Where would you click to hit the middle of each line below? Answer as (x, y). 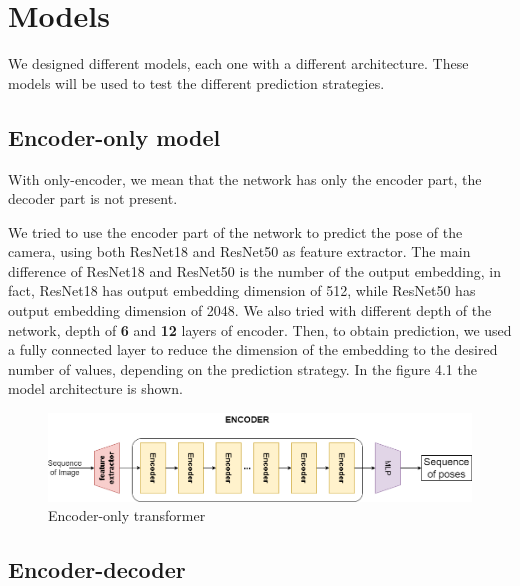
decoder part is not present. (93, 198)
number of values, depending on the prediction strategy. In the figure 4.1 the (242, 368)
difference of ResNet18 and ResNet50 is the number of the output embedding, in (255, 270)
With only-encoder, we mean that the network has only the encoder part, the (245, 178)
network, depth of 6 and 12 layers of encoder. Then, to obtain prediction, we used (260, 329)
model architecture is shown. (95, 388)
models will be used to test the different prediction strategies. (196, 82)
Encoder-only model (114, 136)
